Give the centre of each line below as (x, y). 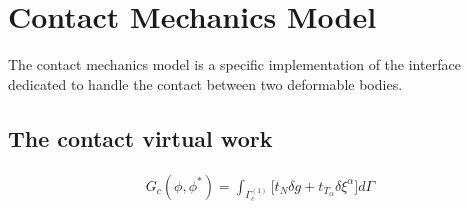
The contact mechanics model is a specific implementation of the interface (234, 64)
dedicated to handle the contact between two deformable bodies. (205, 83)
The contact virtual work (140, 137)
